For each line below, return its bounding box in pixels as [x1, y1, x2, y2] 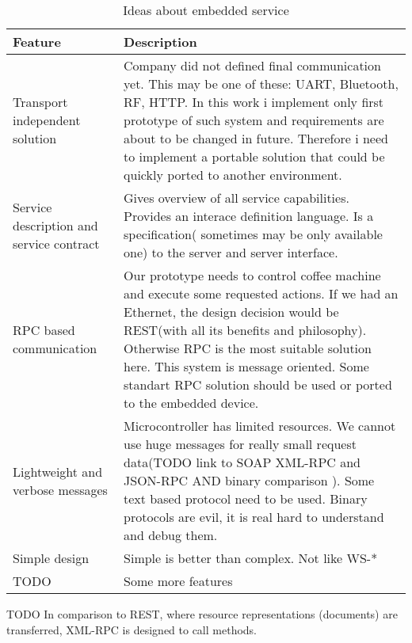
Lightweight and [13, 462, 103, 481]
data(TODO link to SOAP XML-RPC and [124, 453, 360, 471]
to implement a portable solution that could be [124, 147, 385, 166]
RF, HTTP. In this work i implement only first [124, 93, 384, 111]
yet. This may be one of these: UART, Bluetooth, [124, 74, 399, 93]
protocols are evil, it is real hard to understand [124, 508, 384, 526]
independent [13, 111, 81, 129]
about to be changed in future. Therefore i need [124, 129, 388, 147]
